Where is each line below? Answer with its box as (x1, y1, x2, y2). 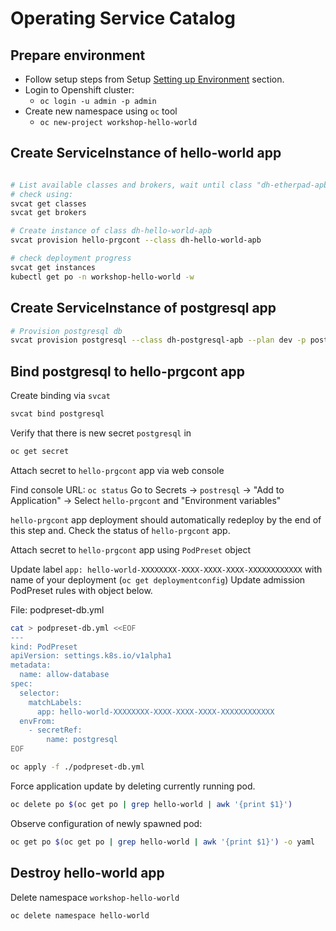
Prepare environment (10, 47, 146, 64)
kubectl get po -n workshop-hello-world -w (10, 272, 195, 282)
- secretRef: (28, 725, 83, 736)
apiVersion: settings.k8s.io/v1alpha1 (10, 651, 172, 661)
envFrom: (19, 716, 56, 726)
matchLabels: (28, 697, 83, 707)
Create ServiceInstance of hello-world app (10, 145, 282, 162)
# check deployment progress (10, 253, 132, 264)
